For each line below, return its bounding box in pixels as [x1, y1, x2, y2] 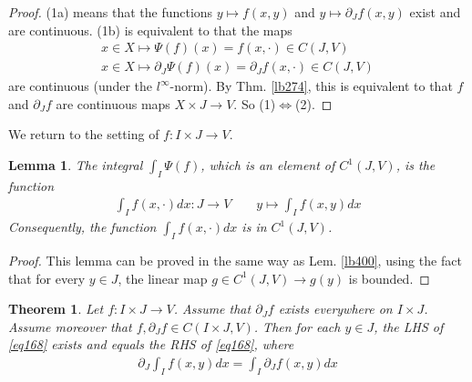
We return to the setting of [8, 125, 159, 144]
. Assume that [173, 299, 251, 318]
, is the [395, 156, 436, 175]
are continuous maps [56, 94, 170, 113]
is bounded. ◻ [348, 268, 430, 287]
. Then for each [253, 317, 341, 336]
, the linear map [118, 268, 208, 287]
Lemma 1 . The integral [8, 156, 143, 175]
